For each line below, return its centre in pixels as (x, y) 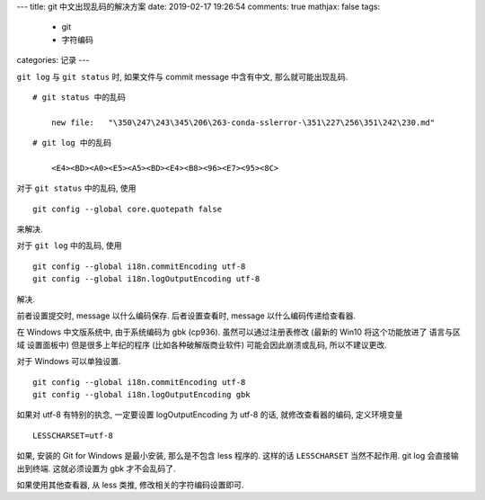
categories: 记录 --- (53, 60)
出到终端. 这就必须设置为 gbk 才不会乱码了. (96, 469)
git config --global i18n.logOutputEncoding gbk (141, 394)
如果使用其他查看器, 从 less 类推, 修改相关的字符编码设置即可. (130, 485)
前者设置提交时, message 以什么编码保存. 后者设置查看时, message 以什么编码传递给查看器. (186, 316)
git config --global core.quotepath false (128, 209)
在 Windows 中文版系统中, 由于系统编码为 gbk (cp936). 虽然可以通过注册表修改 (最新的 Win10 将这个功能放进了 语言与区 (239, 332)
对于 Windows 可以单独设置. (69, 362)
